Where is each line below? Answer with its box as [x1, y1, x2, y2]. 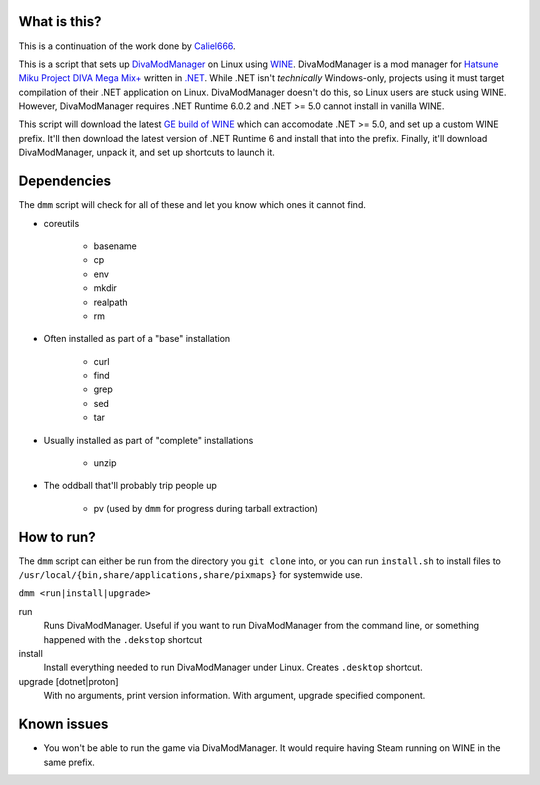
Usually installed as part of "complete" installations [43, 434, 254, 446]
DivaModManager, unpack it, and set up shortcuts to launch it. [18, 146, 275, 159]
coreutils [43, 217, 80, 229]
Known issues [18, 716, 109, 733]
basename [93, 240, 137, 252]
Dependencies [18, 173, 112, 190]
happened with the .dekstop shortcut [43, 633, 203, 645]
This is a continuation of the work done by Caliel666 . [18, 40, 236, 52]
